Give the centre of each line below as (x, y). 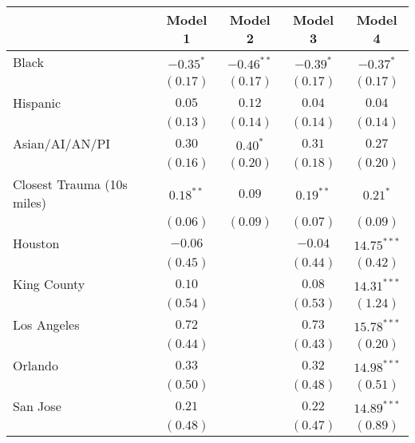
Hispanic (37, 103)
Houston (36, 243)
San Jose (37, 406)
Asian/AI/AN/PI (62, 143)
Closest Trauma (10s (70, 184)
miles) (30, 202)
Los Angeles (46, 324)
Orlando (36, 365)
